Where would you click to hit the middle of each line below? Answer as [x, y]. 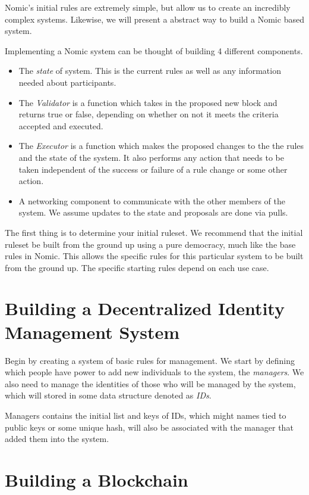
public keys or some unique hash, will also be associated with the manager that [149, 427]
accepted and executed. [61, 125]
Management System [92, 331]
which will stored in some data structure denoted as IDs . [108, 395]
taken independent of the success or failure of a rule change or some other [153, 169]
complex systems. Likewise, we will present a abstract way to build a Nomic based [154, 19]
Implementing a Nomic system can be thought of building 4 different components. [154, 50]
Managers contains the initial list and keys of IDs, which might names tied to [146, 415]
